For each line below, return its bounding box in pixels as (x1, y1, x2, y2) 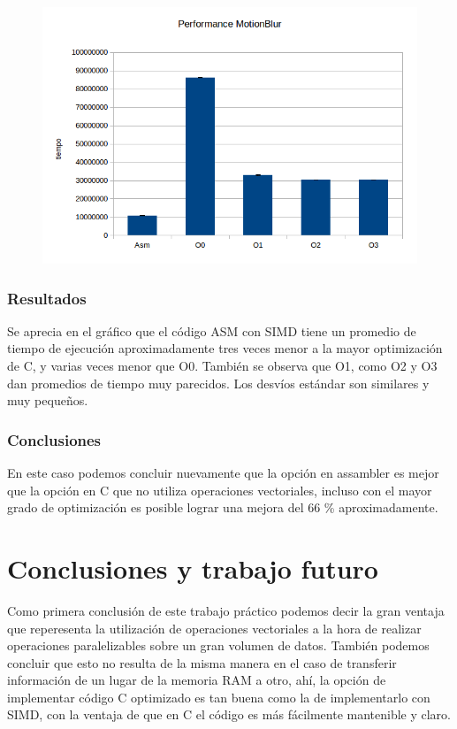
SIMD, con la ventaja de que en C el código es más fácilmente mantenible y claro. (7, 705, 451, 724)
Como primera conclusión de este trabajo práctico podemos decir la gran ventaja (7, 601, 445, 619)
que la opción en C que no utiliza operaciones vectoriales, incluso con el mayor (7, 480, 432, 499)
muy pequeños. (7, 391, 88, 410)
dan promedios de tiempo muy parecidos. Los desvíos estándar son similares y (7, 373, 430, 392)
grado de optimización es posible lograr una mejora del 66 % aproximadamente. (7, 498, 438, 517)
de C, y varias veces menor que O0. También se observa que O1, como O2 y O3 (7, 357, 438, 374)
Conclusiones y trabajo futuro (7, 549, 378, 586)
